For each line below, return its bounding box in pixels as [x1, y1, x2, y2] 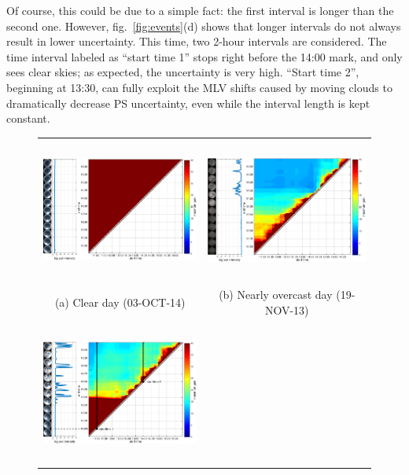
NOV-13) [264, 301, 309, 318]
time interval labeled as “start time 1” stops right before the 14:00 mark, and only [6, 48, 403, 64]
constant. [6, 110, 50, 127]
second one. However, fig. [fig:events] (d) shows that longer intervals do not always [6, 17, 401, 34]
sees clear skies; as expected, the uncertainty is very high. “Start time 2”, [6, 64, 359, 80]
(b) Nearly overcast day [219, 285, 333, 302]
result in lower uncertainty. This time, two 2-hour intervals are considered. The [6, 33, 387, 50]
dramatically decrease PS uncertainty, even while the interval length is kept [6, 94, 370, 111]
